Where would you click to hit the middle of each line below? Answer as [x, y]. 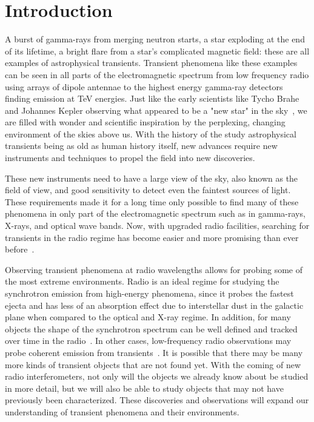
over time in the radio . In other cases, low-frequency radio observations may [148, 341]
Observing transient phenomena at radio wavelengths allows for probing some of [154, 269]
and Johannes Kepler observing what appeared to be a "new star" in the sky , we [156, 110]
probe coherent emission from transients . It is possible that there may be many [154, 352]
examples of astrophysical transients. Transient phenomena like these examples [151, 63]
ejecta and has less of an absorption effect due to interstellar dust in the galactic [154, 305]
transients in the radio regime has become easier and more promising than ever [152, 237]
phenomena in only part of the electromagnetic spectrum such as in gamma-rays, [155, 213]
